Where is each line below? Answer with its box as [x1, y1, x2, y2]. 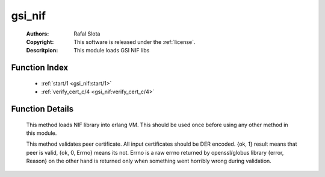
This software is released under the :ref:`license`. [73, 38, 196, 45]
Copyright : [26, 38, 54, 45]
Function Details [11, 104, 74, 114]
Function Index [11, 63, 69, 73]
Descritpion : [26, 47, 58, 54]
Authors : [26, 30, 49, 37]
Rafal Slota [73, 30, 101, 37]
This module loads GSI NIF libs [73, 47, 150, 54]
